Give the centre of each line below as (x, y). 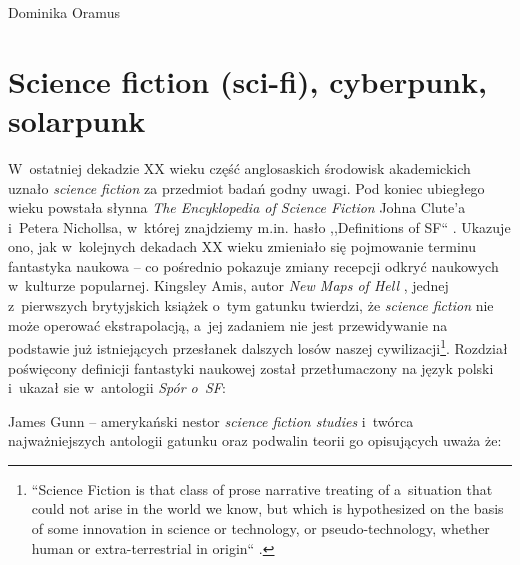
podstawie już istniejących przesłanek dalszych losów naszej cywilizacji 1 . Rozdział (258, 346)
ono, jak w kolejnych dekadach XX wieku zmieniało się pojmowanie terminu (242, 246)
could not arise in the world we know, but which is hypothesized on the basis (267, 508)
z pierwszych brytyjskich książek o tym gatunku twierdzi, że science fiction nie (251, 305)
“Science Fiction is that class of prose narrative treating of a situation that (262, 488)
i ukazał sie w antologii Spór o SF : (117, 387)
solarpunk (77, 119)
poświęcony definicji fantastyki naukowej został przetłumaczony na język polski (251, 367)
